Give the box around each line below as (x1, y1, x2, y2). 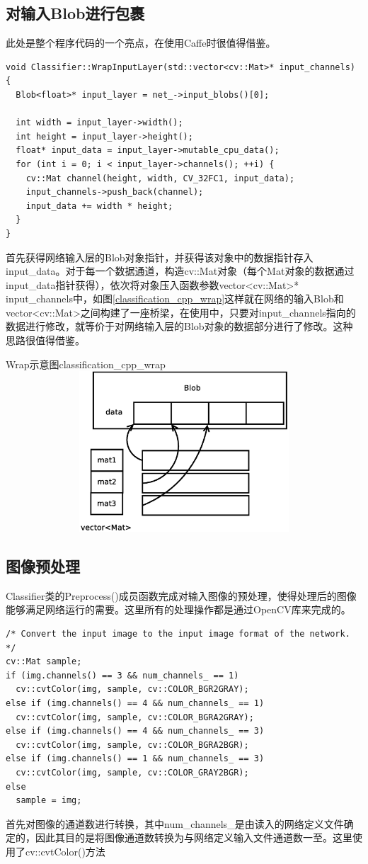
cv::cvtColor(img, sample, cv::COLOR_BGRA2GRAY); (16, 712, 254, 722)
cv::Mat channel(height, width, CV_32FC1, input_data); (25, 173, 295, 183)
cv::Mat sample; (6, 656, 82, 667)
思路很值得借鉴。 (6, 333, 85, 348)
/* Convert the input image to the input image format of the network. (6, 629, 350, 640)
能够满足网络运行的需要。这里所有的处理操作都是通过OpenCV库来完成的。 (6, 602, 351, 617)
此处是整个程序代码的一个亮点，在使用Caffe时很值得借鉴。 (6, 35, 276, 50)
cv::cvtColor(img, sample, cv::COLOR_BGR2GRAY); (16, 684, 249, 695)
